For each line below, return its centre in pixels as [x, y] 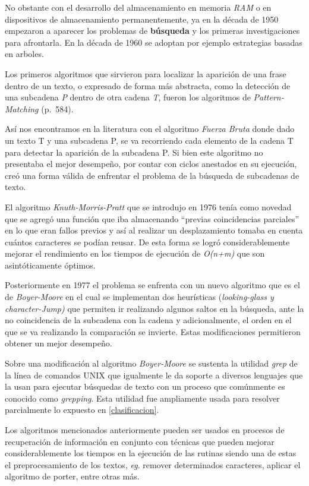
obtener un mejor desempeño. [59, 343]
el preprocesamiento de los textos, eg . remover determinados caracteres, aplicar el [153, 464]
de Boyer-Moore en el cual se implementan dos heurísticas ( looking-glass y [139, 297]
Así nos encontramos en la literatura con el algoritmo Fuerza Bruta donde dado [150, 129]
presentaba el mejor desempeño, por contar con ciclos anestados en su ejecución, [151, 164]
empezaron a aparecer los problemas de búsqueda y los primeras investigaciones [152, 31]
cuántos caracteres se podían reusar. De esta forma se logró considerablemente [147, 242]
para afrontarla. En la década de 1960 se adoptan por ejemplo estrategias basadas [154, 42]
